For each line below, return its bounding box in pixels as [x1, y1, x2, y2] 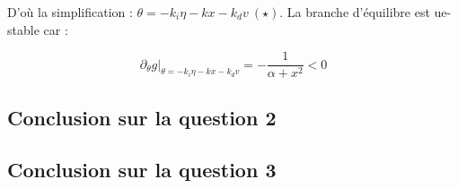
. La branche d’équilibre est [279, 3, 430, 21]
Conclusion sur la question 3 [7, 156, 277, 184]
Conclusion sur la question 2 [7, 103, 277, 131]
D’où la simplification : [7, 3, 133, 21]
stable [7, 20, 40, 38]
